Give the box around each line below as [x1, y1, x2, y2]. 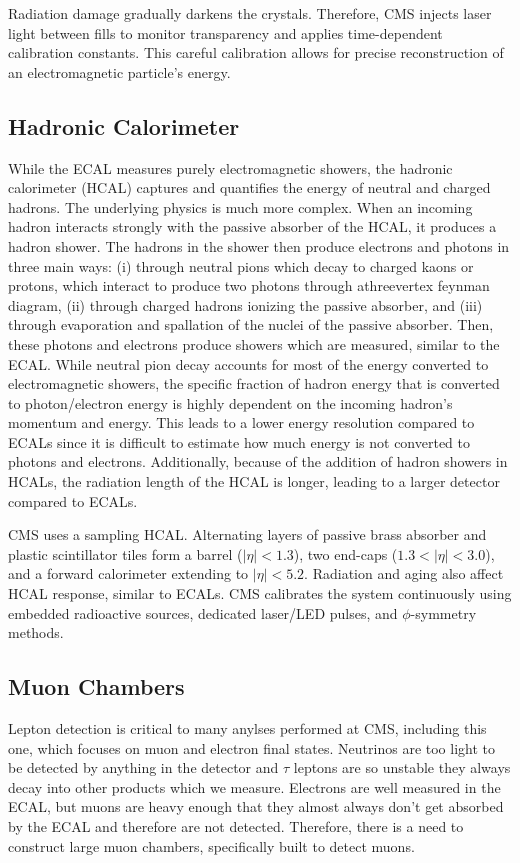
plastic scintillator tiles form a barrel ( [8, 543, 243, 564]
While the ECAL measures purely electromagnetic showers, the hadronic [8, 157, 453, 178]
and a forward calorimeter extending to [8, 563, 249, 584]
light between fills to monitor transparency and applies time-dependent [8, 22, 443, 43]
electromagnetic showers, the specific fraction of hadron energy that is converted [8, 373, 500, 394]
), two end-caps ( [293, 543, 398, 564]
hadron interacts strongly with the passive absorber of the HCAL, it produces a [8, 216, 497, 237]
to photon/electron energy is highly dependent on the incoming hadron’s [8, 392, 453, 413]
